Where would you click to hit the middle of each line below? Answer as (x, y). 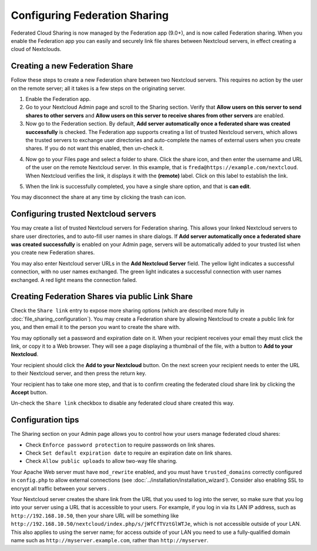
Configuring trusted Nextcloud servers (84, 214)
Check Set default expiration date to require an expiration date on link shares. (129, 453)
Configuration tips (45, 420)
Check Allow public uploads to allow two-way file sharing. (101, 461)
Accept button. (29, 392)
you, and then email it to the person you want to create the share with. (95, 327)
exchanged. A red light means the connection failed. (74, 280)
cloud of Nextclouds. (36, 49)
